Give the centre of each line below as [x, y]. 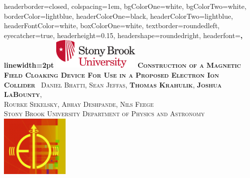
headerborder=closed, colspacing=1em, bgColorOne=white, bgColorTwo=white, [125, 6]
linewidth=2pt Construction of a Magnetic [123, 65]
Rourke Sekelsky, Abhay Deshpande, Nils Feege [79, 104]
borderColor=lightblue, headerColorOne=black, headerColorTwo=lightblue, [119, 16]
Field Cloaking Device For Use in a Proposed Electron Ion [111, 74]
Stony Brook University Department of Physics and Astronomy [104, 113]
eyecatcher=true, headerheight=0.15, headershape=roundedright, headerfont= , [123, 35]
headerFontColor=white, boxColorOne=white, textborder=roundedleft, [112, 25]
